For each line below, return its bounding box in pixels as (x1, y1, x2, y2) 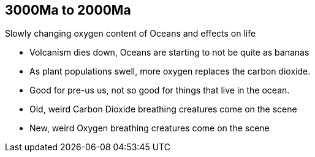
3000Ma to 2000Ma (5, 2, 131, 18)
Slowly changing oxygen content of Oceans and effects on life (5, 28, 256, 39)
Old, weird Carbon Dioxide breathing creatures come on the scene (29, 104, 297, 115)
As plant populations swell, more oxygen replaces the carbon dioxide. (29, 66, 311, 77)
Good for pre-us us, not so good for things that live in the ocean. (29, 85, 290, 96)
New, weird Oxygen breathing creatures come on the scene (29, 123, 270, 134)
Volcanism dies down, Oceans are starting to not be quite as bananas (29, 47, 309, 58)
